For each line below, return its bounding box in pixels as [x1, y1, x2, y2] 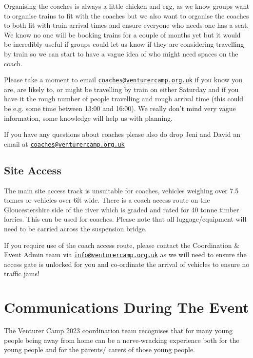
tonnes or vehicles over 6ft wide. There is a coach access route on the [4, 195, 210, 205]
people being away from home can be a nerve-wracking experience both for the [4, 335, 239, 345]
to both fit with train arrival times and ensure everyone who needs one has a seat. [4, 20, 249, 30]
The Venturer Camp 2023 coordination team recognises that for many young [4, 325, 233, 336]
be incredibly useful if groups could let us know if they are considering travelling [4, 39, 244, 49]
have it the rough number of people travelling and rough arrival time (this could [4, 94, 244, 104]
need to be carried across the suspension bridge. [4, 224, 147, 234]
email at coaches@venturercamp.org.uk [4, 138, 125, 149]
